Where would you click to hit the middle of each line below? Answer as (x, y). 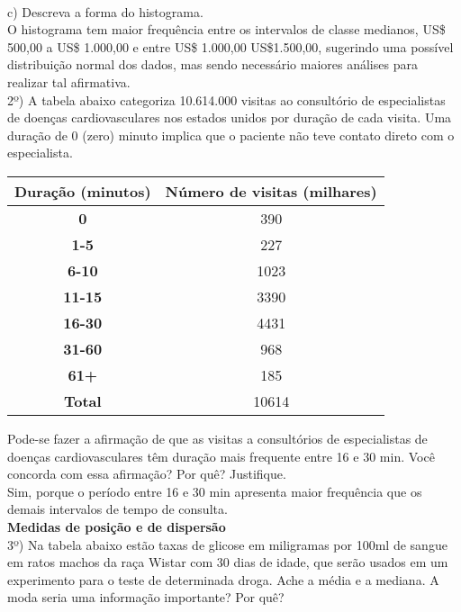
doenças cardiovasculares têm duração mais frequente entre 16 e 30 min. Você (221, 456)
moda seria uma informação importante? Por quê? (146, 597)
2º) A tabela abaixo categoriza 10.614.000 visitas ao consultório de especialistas (226, 99)
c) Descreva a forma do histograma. (105, 11)
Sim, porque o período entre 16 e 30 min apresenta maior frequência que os (215, 491)
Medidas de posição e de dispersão (117, 526)
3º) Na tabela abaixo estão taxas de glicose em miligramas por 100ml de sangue (227, 544)
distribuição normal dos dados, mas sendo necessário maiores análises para (212, 64)
